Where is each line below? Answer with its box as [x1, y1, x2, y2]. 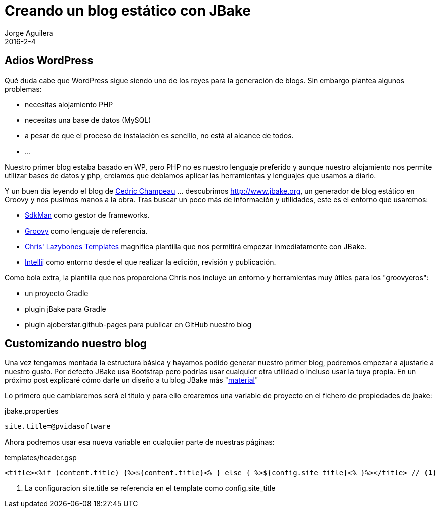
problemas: [5, 84, 42, 93]
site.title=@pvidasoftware [5, 422, 111, 431]
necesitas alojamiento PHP [25, 100, 113, 109]
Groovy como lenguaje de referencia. [25, 226, 148, 235]
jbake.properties [5, 407, 59, 416]
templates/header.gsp [5, 453, 77, 462]
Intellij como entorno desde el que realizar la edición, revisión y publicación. [25, 257, 276, 266]
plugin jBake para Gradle [25, 304, 106, 313]
